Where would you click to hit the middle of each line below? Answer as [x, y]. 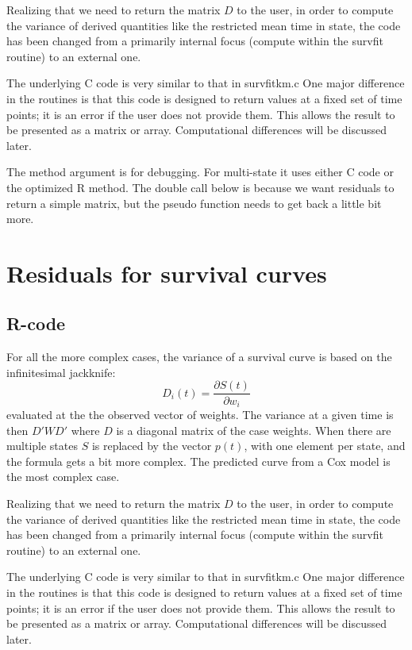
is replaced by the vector [152, 446]
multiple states [42, 446]
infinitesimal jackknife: [61, 372]
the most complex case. [63, 477]
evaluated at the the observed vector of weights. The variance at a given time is [200, 414]
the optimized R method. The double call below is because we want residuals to [200, 187]
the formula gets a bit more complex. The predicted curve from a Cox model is [198, 461]
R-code [36, 323]
